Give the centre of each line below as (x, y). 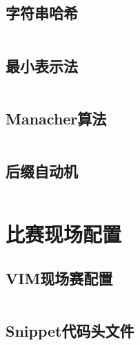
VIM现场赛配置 (59, 278)
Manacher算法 (56, 118)
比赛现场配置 (64, 234)
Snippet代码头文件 (70, 330)
